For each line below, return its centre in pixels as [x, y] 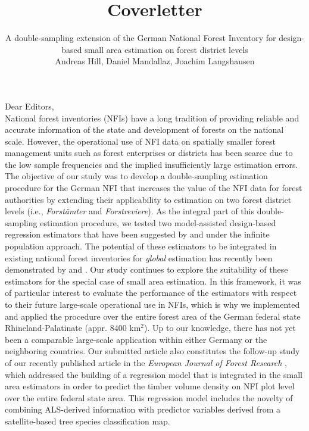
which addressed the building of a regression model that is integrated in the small [154, 374]
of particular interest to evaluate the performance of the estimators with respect [151, 293]
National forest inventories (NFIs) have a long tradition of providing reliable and [152, 118]
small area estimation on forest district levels [166, 49]
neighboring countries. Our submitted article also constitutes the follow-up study [152, 351]
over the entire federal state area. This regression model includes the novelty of [149, 397]
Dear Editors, [29, 106]
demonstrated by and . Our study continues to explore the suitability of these [146, 269]
